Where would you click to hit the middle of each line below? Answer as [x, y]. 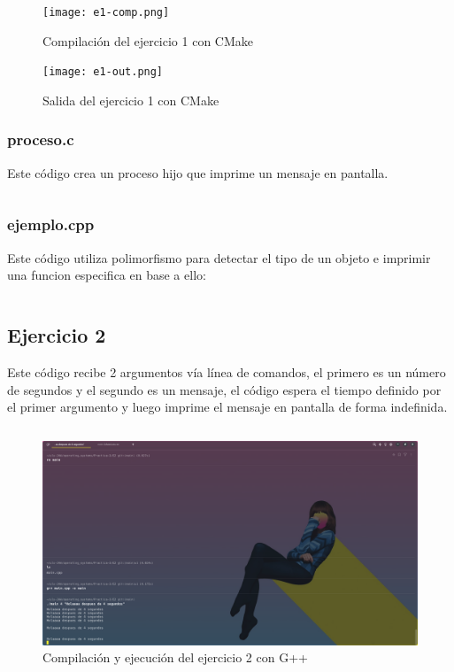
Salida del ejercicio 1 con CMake [131, 100]
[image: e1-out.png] [103, 72]
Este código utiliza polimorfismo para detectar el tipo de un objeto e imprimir [219, 257]
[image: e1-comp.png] [106, 12]
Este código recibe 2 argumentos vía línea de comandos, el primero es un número [227, 371]
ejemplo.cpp [51, 224]
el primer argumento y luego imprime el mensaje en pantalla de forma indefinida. [227, 407]
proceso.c [41, 139]
